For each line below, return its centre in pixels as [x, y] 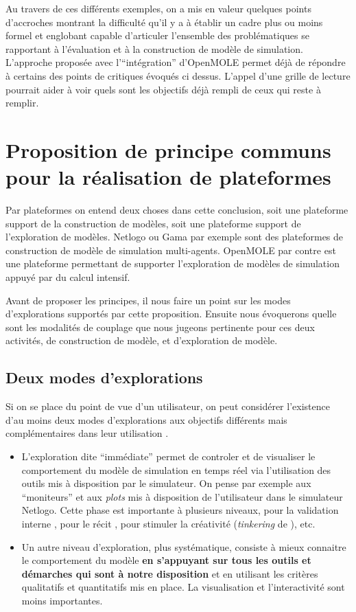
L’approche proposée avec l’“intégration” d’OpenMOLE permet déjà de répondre [176, 62]
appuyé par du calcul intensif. [68, 277]
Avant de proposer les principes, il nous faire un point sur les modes [148, 300]
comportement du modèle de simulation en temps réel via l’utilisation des [176, 469]
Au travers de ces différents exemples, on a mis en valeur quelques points [158, 8]
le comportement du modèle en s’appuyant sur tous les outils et [166, 560]
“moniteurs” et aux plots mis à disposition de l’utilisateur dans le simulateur [182, 496]
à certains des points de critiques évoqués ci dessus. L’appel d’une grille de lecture [178, 75]
